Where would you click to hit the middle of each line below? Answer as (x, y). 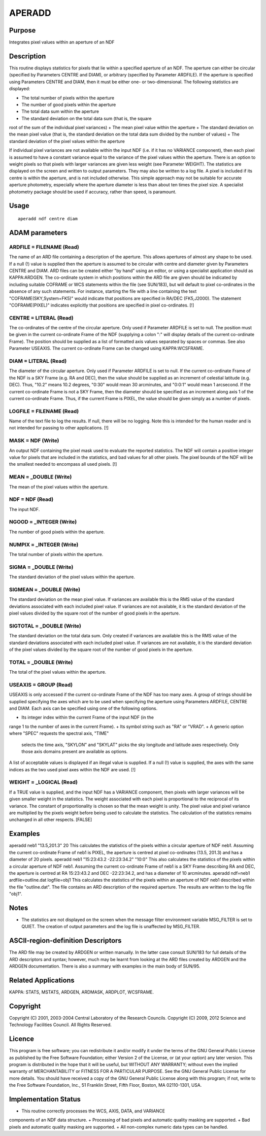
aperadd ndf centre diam (48, 219)
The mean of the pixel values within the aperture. (59, 487)
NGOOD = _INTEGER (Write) (43, 522)
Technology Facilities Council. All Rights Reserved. (60, 1025)
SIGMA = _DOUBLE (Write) (41, 567)
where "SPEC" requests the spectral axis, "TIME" (59, 733)
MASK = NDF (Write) (34, 441)
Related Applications (42, 980)
